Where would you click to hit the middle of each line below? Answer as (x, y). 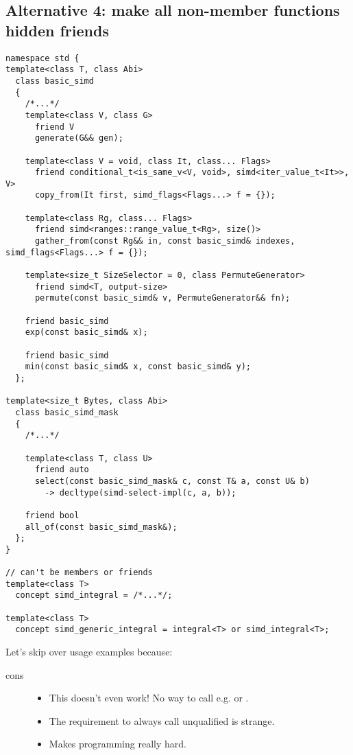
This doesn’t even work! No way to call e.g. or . (149, 698)
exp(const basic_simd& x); (86, 333)
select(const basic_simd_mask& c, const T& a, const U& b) (172, 481)
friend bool (52, 515)
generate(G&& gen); (79, 138)
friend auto (62, 470)
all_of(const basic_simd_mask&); (101, 527)
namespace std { (42, 58)
